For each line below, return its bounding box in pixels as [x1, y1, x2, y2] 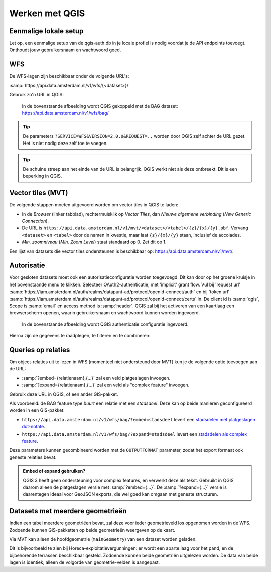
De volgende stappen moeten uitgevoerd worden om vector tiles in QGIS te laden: [9, 202, 178, 208]
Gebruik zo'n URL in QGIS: [9, 92, 64, 98]
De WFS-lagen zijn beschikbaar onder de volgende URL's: [9, 73, 129, 79]
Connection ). [22, 218, 49, 224]
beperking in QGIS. [23, 173, 62, 179]
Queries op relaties [9, 345, 70, 354]
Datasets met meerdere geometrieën [9, 507, 127, 515]
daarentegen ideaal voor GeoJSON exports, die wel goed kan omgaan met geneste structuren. [23, 491, 218, 497]
